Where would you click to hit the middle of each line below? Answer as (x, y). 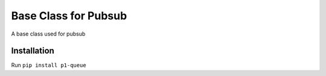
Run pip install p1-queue (49, 65)
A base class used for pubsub (48, 34)
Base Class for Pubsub (69, 16)
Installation (33, 51)
